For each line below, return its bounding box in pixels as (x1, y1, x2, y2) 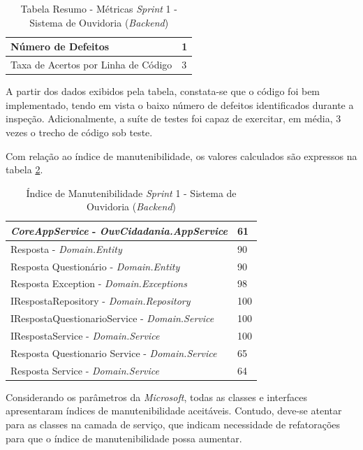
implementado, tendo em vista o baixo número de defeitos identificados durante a (6, 97, 354, 112)
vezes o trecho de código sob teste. (6, 124, 153, 139)
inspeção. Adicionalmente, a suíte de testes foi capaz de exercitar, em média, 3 (6, 111, 341, 126)
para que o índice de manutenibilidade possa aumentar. (6, 430, 242, 445)
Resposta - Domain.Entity (10, 241, 122, 256)
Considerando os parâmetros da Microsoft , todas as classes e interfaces (6, 389, 307, 404)
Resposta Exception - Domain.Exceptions (10, 276, 187, 291)
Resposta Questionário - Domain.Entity (10, 259, 180, 273)
